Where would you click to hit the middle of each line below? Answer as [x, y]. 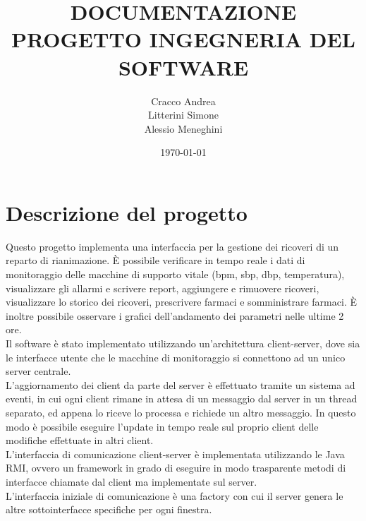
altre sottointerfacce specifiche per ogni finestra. [109, 509]
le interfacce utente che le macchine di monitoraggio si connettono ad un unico [176, 357]
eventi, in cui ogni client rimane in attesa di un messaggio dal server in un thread [182, 399]
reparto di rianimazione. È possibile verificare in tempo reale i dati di [155, 260]
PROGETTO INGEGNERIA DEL [183, 39]
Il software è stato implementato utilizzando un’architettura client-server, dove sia [183, 343]
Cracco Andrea [183, 101]
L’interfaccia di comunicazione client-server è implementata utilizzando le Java [175, 454]
